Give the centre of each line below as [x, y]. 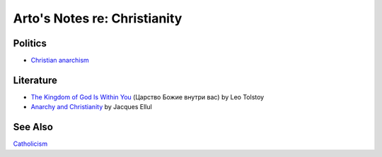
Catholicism [30, 144]
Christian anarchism [60, 61]
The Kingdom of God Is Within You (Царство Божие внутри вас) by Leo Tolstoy [147, 97]
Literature [35, 80]
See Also [33, 127]
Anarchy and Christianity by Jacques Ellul [91, 107]
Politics [30, 43]
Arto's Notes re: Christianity [98, 18]
